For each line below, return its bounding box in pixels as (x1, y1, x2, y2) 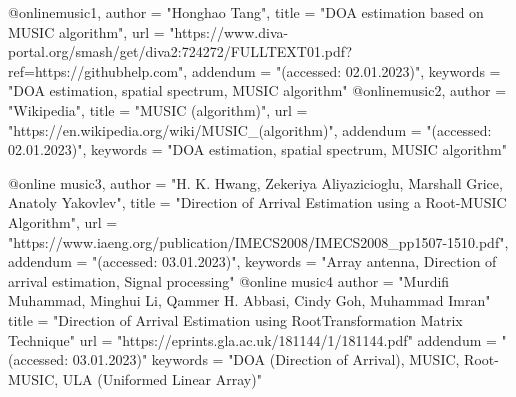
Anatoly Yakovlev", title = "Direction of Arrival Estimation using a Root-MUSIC (8, 192, 507, 213)
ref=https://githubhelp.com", (8, 60, 188, 81)
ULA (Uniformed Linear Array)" (62, 368, 262, 389)
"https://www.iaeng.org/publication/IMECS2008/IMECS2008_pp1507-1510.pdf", (8, 231, 509, 252)
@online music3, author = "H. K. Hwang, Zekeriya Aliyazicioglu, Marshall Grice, (8, 172, 503, 193)
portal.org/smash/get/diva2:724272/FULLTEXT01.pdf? (8, 41, 353, 62)
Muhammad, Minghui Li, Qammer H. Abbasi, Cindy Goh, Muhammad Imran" (8, 290, 491, 311)
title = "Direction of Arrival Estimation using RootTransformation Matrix (8, 309, 463, 330)
